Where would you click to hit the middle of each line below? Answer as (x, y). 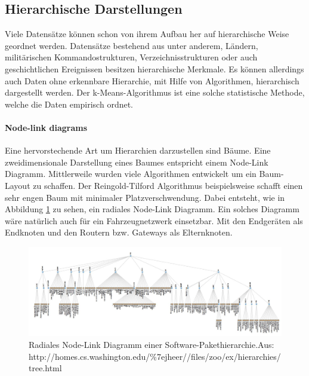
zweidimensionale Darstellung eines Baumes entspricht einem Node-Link (137, 162)
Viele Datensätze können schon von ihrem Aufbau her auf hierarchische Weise (147, 34)
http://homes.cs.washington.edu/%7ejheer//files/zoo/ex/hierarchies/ (155, 356)
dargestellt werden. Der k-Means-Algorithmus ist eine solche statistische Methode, (155, 92)
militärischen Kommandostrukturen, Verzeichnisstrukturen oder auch (131, 57)
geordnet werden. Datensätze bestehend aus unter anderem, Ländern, (132, 45)
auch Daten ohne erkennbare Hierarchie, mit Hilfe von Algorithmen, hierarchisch (152, 80)
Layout (18, 185)
